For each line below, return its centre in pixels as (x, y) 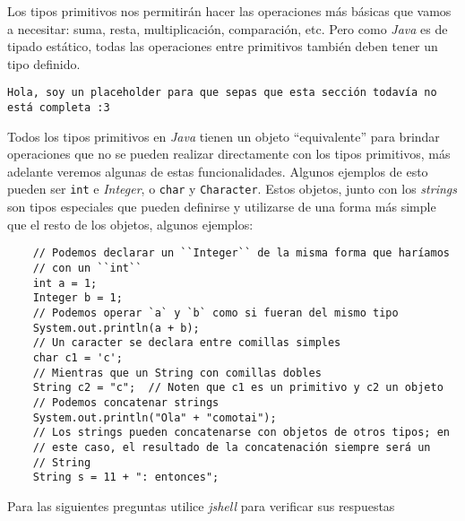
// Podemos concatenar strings (126, 402)
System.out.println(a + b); (116, 328)
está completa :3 (59, 108)
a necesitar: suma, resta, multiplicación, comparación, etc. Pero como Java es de (228, 28)
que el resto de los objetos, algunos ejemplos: (130, 224)
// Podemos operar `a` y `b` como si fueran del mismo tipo (215, 313)
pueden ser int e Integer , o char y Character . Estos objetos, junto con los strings (232, 189)
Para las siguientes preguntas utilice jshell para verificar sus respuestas (201, 505)
